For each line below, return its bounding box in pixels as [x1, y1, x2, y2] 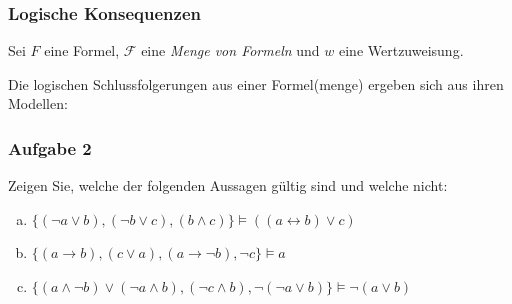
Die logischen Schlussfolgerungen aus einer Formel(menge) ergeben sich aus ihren [8, 73, 504, 94]
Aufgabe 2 [8, 135, 92, 160]
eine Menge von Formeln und [141, 40, 320, 61]
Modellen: [8, 93, 68, 114]
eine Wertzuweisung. [338, 40, 464, 61]
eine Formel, [44, 40, 120, 61]
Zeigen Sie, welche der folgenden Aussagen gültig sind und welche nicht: [8, 175, 448, 196]
